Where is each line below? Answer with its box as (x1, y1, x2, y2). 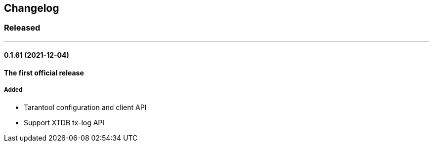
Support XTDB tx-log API (24, 118, 105, 127)
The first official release (4, 69, 84, 77)
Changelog (4, 2, 59, 14)
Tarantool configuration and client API (24, 103, 147, 111)
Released (4, 23, 41, 33)
